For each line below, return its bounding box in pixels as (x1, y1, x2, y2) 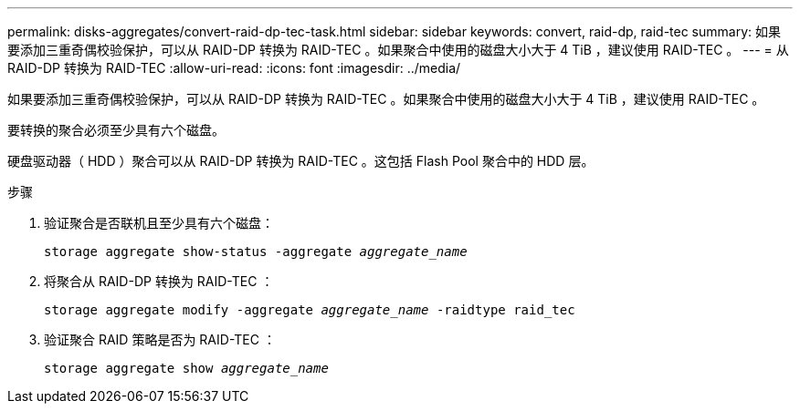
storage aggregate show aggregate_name (44, 361, 329, 375)
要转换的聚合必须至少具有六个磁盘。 (7, 122, 225, 138)
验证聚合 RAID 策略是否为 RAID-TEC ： (44, 332, 276, 347)
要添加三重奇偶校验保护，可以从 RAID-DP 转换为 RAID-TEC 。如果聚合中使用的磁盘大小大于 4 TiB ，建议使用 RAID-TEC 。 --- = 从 (7, 42, 789, 57)
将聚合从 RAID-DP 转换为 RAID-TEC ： (44, 273, 274, 289)
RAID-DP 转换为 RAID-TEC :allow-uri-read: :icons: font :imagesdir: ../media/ (7, 60, 461, 76)
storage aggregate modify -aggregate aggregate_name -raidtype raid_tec (44, 303, 575, 317)
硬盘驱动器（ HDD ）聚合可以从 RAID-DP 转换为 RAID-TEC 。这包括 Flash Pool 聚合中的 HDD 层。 (7, 153, 595, 169)
